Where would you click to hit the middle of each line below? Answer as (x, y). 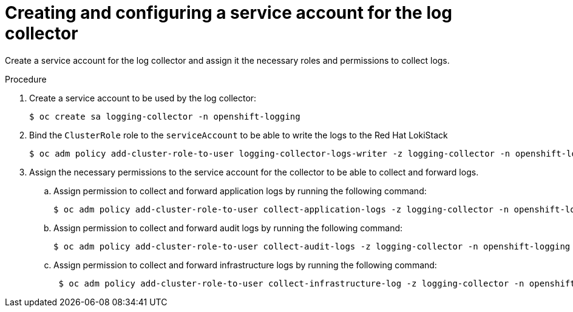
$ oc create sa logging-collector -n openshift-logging (165, 116)
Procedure (26, 79)
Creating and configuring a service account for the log (229, 13)
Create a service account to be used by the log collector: (143, 98)
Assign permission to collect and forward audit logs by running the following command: (228, 228)
